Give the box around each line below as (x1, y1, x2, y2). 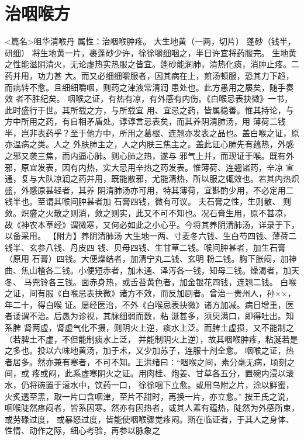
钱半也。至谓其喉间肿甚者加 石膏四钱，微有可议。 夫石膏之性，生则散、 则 (5, 195, 291, 207)
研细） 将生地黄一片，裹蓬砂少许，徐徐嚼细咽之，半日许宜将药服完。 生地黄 (5, 46, 297, 58)
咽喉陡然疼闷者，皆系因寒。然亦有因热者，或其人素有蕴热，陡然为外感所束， (5, 401, 299, 414)
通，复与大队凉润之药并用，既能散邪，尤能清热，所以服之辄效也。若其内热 (5, 172, 291, 185)
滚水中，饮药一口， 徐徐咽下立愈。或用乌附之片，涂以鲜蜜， (61, 378, 294, 390)
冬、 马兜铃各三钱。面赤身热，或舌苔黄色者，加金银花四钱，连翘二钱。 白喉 (5, 275, 297, 287)
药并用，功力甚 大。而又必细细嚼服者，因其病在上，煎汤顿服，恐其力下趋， (5, 69, 294, 81)
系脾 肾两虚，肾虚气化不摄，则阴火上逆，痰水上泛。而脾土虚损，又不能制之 (5, 321, 294, 333)
